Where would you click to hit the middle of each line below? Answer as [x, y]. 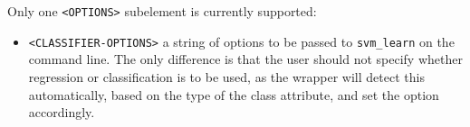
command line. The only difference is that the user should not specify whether [245, 59]
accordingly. [62, 112]
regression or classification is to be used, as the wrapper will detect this [226, 76]
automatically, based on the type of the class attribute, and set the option [234, 94]
